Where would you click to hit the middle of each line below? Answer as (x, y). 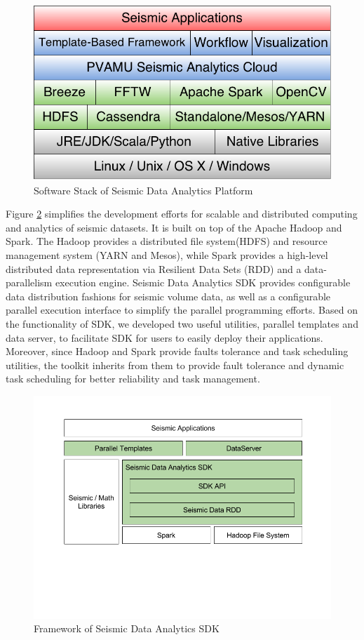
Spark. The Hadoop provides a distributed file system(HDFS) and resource (167, 241)
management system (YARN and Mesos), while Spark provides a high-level (167, 254)
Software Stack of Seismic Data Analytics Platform (143, 190)
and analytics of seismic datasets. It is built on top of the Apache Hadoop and (174, 227)
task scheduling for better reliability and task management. (133, 379)
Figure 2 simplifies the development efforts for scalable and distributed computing (182, 214)
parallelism (29, 282)
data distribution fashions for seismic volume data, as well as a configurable (168, 296)
